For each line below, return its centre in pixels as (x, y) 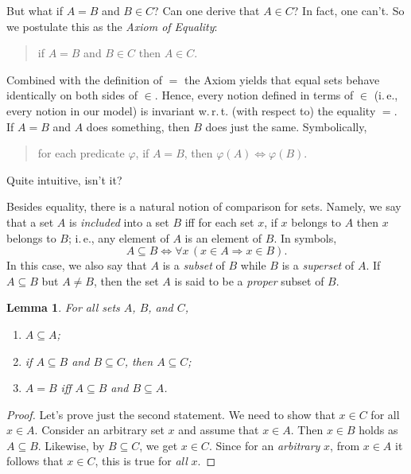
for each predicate (81, 153)
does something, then (138, 126)
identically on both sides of (72, 95)
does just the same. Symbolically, (286, 126)
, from (345, 445)
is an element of (223, 237)
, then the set (126, 280)
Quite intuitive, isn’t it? (64, 179)
